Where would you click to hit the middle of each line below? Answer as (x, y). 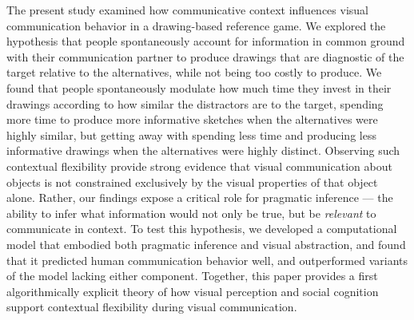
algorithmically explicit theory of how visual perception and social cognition (193, 291)
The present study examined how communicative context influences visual (187, 10)
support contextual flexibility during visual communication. (152, 307)
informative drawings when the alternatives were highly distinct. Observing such (203, 150)
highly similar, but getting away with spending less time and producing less (191, 134)
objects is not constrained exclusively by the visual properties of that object (192, 182)
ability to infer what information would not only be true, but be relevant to (191, 213)
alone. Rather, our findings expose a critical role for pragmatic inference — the (200, 198)
